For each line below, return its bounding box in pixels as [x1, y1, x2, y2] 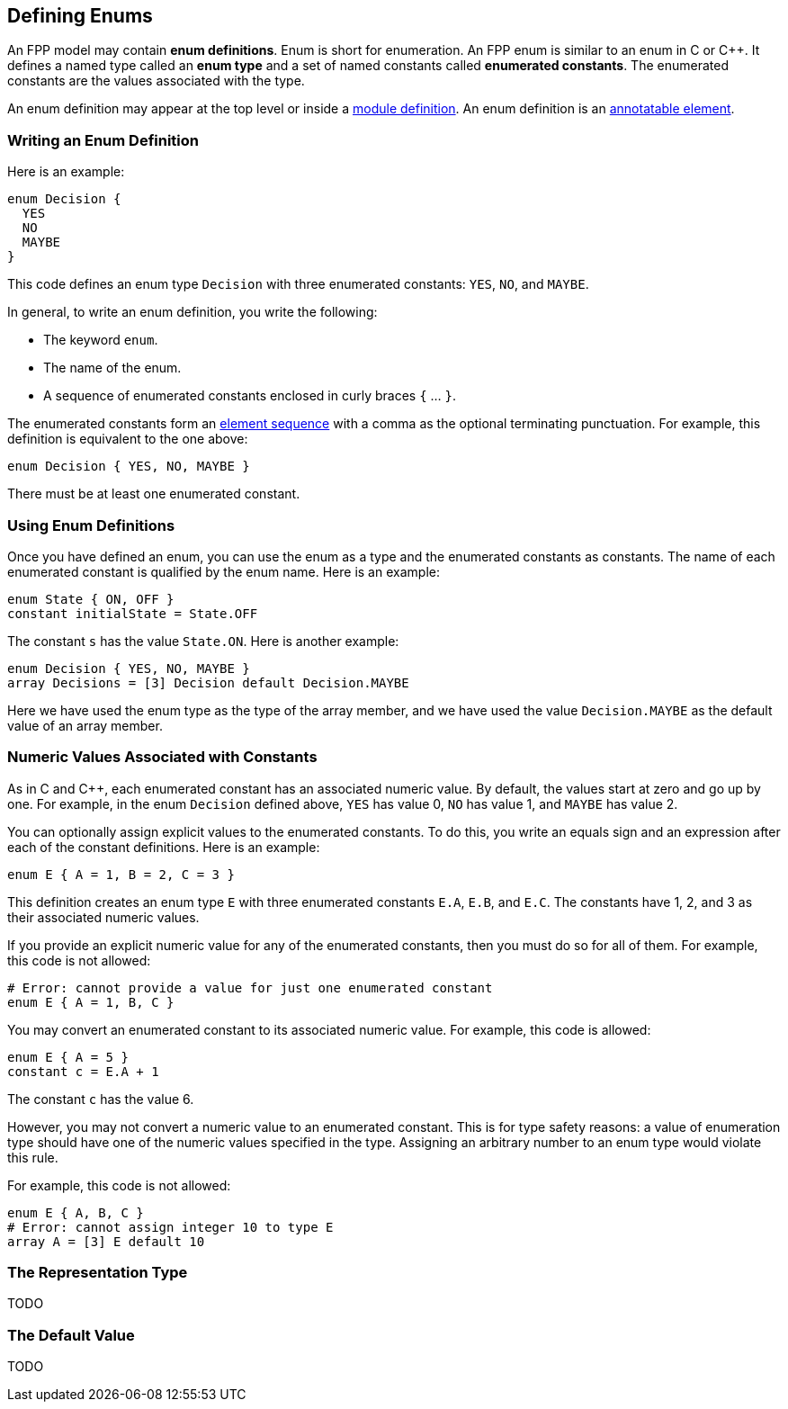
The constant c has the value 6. [7, 1090, 194, 1107]
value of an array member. [7, 717, 163, 733]
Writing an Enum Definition [7, 130, 199, 149]
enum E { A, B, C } [7, 1205, 144, 1220]
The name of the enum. [43, 360, 182, 376]
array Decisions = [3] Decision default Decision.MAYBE [7, 675, 409, 690]
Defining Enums [7, 4, 153, 27]
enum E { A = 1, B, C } [7, 994, 175, 1010]
